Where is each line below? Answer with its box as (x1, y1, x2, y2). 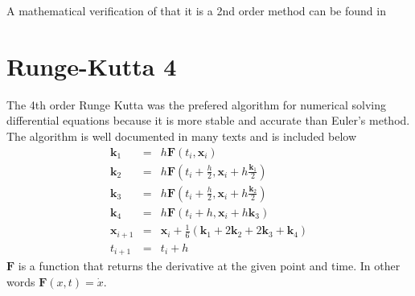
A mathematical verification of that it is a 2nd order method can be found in (6, 2, 386, 18)
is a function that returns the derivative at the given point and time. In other (18, 257, 401, 274)
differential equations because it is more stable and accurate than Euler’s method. (6, 112, 410, 129)
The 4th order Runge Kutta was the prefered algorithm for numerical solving (6, 96, 386, 113)
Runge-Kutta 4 (6, 49, 177, 82)
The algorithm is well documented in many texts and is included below (6, 127, 357, 144)
